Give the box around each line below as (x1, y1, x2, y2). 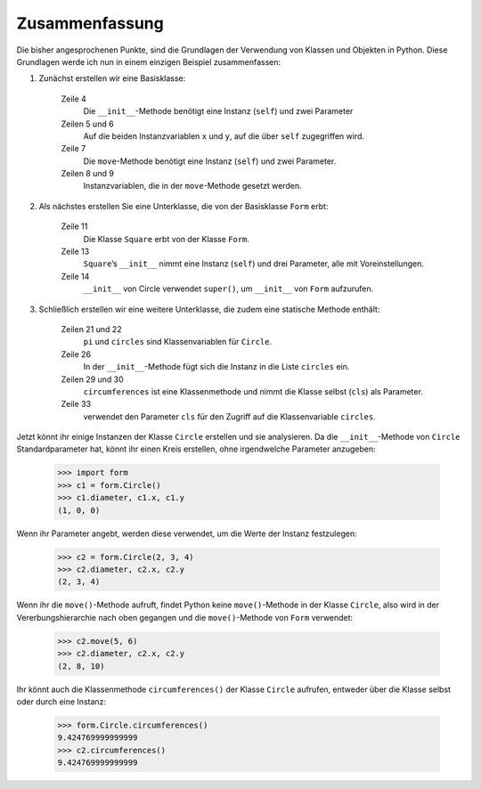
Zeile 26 (61, 348, 92, 360)
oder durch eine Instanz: (16, 695, 107, 707)
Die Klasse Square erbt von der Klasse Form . (83, 233, 249, 244)
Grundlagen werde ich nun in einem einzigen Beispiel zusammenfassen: (16, 56, 281, 67)
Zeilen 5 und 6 (61, 118, 115, 129)
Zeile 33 (61, 399, 92, 410)
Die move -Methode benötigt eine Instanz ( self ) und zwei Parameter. (83, 156, 337, 167)
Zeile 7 (61, 143, 86, 154)
